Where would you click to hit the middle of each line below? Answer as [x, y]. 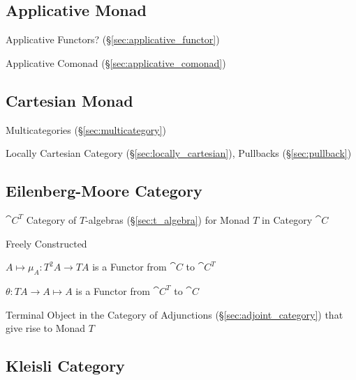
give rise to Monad [46, 328]
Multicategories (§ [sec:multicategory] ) [86, 129]
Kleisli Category [65, 366]
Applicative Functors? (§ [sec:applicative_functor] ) [113, 39]
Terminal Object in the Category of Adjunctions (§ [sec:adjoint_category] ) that [175, 314]
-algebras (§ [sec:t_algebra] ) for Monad [168, 219]
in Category [287, 219]
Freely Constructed [46, 243]
